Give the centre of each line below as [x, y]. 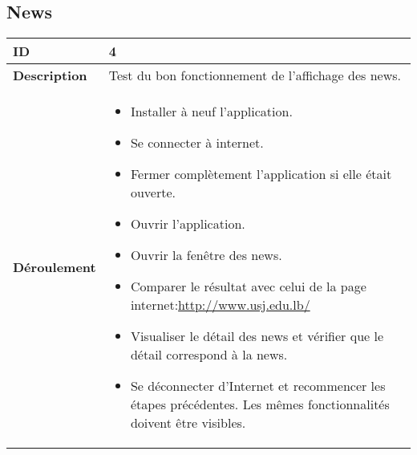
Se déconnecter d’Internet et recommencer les [258, 386]
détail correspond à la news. [209, 355]
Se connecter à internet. [197, 143]
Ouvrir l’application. [188, 224]
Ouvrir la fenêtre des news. [206, 255]
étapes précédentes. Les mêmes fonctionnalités [260, 404]
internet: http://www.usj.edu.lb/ [220, 305]
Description [50, 75]
